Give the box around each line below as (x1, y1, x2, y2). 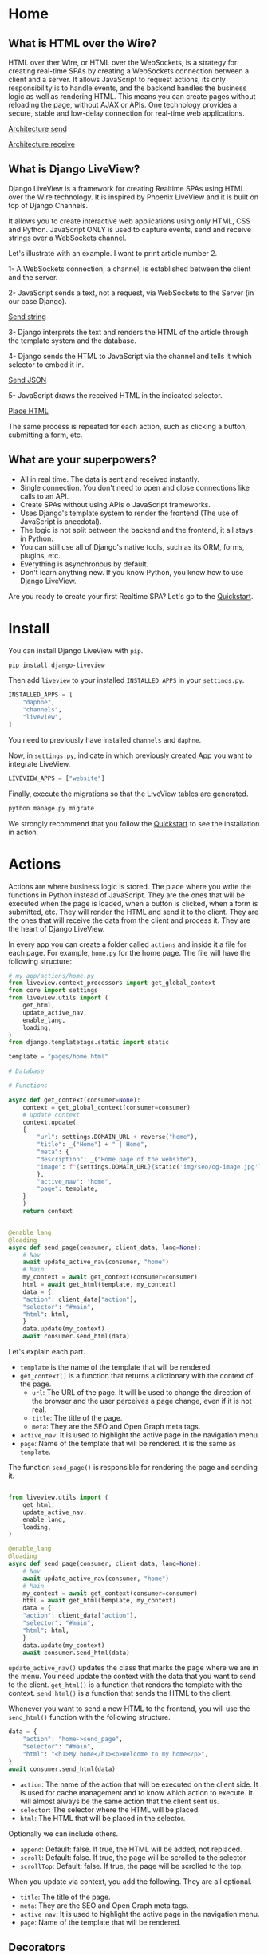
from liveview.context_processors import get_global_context (8, 979, 216, 987)
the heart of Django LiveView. (8, 924, 105, 933)
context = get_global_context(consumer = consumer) (22, 1103, 191, 1111)
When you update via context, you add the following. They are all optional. (8, 1876, 253, 1886)
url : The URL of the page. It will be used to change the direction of (31, 1388, 251, 1397)
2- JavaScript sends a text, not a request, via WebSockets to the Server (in (8, 288, 254, 298)
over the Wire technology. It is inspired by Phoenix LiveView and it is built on (8, 192, 259, 202)
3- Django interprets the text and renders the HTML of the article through (8, 327, 249, 337)
